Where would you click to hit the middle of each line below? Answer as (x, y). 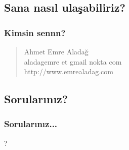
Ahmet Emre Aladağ (56, 51)
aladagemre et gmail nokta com (73, 61)
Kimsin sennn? (35, 32)
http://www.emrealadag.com (69, 71)
